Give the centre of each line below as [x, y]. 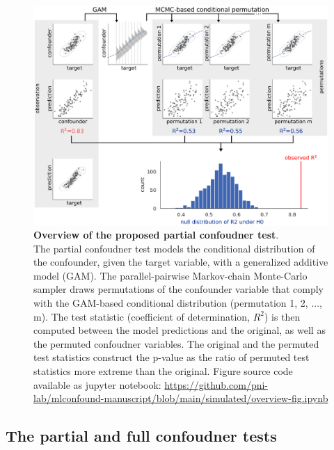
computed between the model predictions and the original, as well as [180, 330]
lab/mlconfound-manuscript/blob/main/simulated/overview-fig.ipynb [181, 398]
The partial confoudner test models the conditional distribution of [174, 248]
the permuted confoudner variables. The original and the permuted [176, 343]
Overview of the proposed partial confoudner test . [156, 235]
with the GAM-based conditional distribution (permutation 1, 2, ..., [178, 303]
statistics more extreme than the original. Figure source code [163, 371]
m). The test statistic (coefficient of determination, [142, 316]
